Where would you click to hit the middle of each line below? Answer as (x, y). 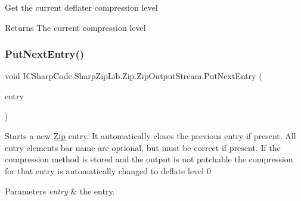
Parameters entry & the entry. (60, 191)
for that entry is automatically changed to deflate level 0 (108, 170)
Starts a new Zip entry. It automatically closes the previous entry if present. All (150, 136)
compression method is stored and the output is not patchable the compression (149, 159)
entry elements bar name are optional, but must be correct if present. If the (143, 147)
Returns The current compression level (75, 27)
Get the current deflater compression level (81, 7)
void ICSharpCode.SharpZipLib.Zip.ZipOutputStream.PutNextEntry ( (134, 76)
